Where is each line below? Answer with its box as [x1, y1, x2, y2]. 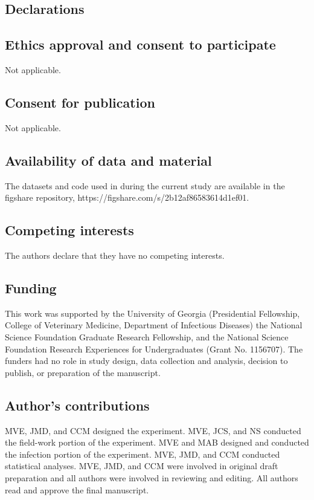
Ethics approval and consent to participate [5, 35, 276, 54]
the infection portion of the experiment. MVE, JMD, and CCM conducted [5, 447, 280, 460]
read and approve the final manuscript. [5, 483, 149, 496]
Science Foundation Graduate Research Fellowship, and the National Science [5, 330, 289, 343]
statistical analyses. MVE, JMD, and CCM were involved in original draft [5, 459, 278, 472]
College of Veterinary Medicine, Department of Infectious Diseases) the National [5, 319, 303, 331]
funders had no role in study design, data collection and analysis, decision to [5, 354, 288, 367]
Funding [5, 278, 57, 297]
